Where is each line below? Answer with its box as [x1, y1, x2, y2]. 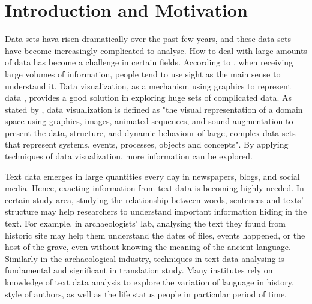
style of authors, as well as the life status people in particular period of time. [5, 287, 287, 300]
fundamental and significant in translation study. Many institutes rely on [5, 264, 273, 276]
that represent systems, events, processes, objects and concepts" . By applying [5, 138, 289, 151]
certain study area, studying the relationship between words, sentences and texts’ [5, 193, 304, 206]
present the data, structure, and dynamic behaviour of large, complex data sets [5, 126, 296, 139]
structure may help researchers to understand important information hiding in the [5, 205, 307, 218]
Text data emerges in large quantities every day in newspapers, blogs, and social [5, 170, 300, 182]
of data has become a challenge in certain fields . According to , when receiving [5, 56, 293, 68]
